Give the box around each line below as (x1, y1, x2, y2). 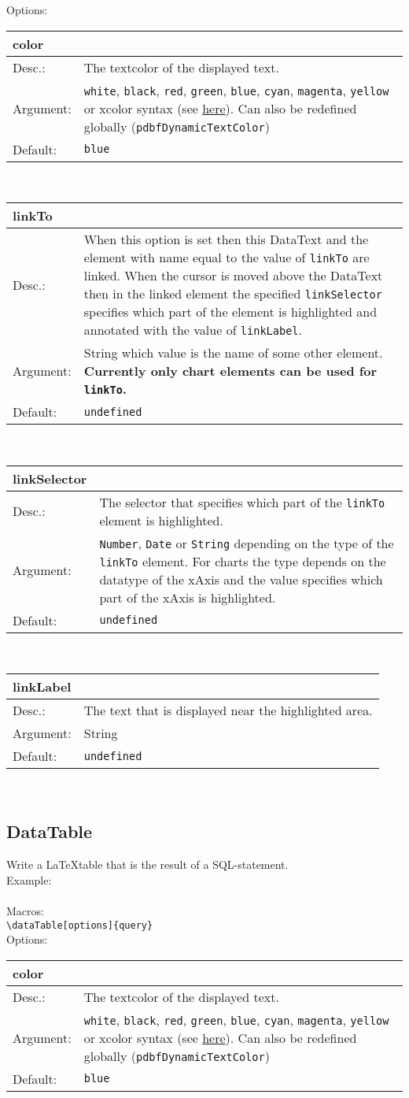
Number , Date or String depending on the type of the (99, 533, 394, 552)
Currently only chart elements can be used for (83, 362, 378, 380)
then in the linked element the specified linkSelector (83, 284, 382, 303)
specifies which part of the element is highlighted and (83, 302, 378, 321)
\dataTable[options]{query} (6, 919, 153, 931)
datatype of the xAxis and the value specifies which (99, 569, 383, 588)
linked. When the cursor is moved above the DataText (83, 266, 383, 285)
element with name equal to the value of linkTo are (83, 248, 370, 267)
